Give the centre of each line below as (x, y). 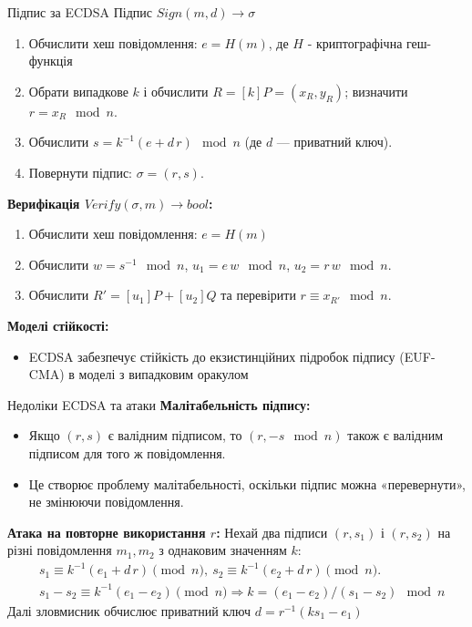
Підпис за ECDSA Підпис (80, 12)
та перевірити (258, 295)
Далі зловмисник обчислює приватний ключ (129, 610)
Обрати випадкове (78, 91)
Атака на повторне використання (107, 532)
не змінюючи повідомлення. (106, 502)
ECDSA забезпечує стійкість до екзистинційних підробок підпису (212, 356)
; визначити (376, 91)
